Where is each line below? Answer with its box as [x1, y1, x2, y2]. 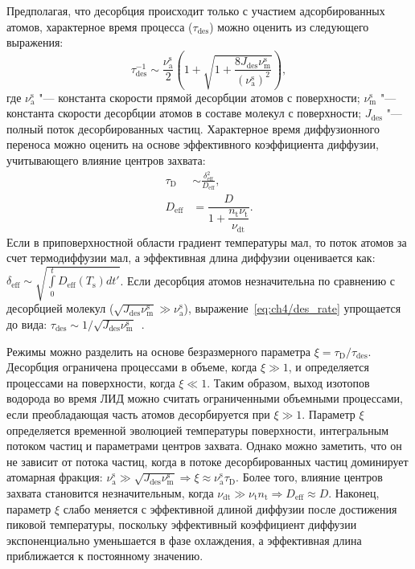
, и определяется [288, 358, 369, 375]
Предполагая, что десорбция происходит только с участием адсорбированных [6, 2, 385, 18]
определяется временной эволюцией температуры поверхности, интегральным [6, 421, 389, 438]
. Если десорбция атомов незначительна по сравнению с [120, 272, 396, 289]
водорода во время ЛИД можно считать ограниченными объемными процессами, [6, 390, 403, 407]
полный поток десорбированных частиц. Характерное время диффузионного [6, 120, 380, 137]
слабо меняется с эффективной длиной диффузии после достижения [63, 500, 397, 517]
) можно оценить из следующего [209, 18, 369, 35]
